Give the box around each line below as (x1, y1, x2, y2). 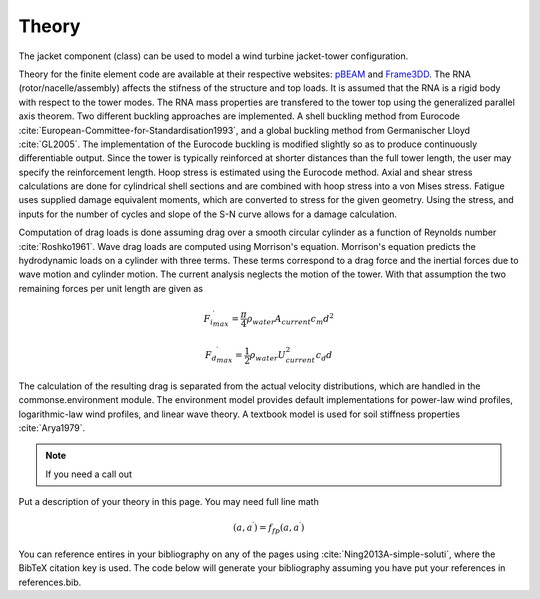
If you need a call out (45, 468, 132, 480)
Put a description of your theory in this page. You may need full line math (18, 496, 319, 508)
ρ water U (249, 350, 287, 363)
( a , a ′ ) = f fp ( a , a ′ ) (233, 520, 305, 536)
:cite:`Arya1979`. (18, 421, 85, 434)
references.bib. (18, 576, 82, 588)
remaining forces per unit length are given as (18, 282, 204, 294)
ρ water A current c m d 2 (246, 311, 335, 327)
